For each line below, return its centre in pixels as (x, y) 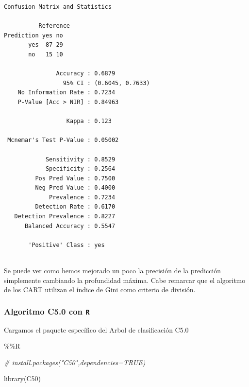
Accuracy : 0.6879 (86, 74)
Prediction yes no (33, 35)
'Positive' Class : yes (66, 245)
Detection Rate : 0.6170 (75, 207)
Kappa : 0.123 (89, 121)
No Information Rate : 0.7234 (66, 93)
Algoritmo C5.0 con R (47, 311)
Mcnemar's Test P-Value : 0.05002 (63, 140)
